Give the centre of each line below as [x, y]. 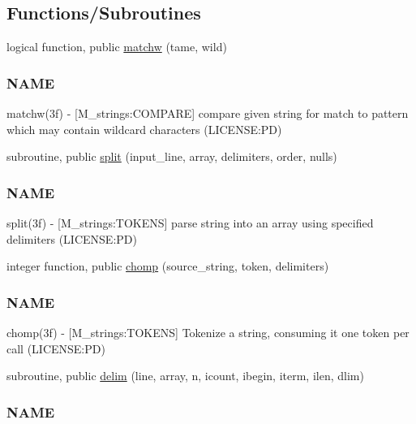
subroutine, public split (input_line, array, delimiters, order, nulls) [172, 156]
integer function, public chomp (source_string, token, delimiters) [168, 266]
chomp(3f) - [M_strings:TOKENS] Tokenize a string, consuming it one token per [208, 333]
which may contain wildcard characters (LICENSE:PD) [144, 129]
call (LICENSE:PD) [56, 348]
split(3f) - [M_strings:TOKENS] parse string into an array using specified [190, 223]
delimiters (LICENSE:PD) [72, 238]
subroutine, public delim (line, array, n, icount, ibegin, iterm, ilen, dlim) [185, 376]
